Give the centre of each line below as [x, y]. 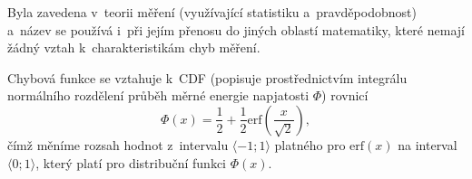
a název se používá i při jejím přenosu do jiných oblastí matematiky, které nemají [236, 29]
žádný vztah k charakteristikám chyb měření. [134, 47]
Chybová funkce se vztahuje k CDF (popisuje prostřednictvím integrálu [207, 77]
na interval [428, 144]
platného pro [310, 144]
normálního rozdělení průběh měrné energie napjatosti [158, 95]
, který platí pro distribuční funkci [131, 162]
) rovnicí [345, 95]
